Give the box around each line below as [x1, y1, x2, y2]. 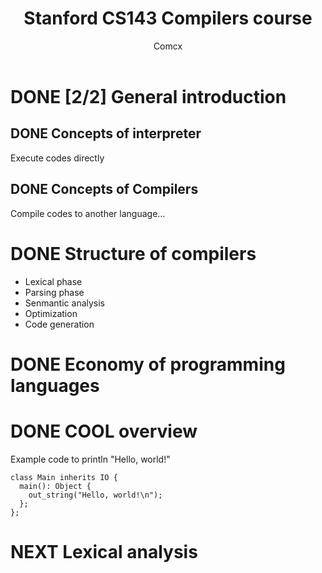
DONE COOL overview [10, 420, 198, 442]
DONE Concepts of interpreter [10, 125, 202, 142]
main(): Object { [19, 481, 92, 491]
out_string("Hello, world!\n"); [28, 490, 163, 500]
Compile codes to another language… [10, 207, 166, 219]
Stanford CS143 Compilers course [23, 7, 313, 30]
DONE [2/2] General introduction [10, 85, 287, 108]
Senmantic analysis [24, 297, 106, 309]
